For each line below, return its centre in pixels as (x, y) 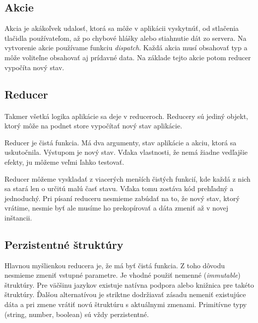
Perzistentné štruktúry (64, 244)
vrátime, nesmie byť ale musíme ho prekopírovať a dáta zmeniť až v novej (116, 208)
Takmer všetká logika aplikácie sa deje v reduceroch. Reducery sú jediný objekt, (126, 116)
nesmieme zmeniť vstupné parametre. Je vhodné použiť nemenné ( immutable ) (123, 275)
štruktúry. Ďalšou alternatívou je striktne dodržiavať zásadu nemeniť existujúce (125, 294)
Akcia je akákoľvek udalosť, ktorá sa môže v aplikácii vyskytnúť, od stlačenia (122, 28)
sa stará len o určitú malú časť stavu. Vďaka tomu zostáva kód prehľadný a (119, 188)
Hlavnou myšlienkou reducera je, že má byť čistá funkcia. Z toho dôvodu (115, 265)
